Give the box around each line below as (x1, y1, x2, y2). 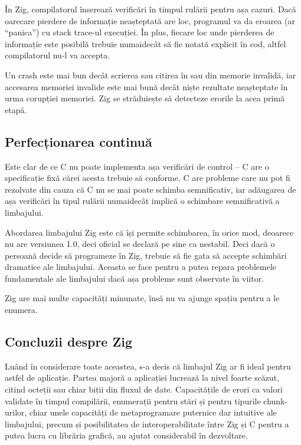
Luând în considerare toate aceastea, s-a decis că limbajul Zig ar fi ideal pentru (5, 360, 291, 372)
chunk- (263, 394, 288, 407)
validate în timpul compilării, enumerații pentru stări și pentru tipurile (5, 394, 261, 407)
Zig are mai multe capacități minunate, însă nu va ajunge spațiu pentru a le (5, 292, 280, 304)
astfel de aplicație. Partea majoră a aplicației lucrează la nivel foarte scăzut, (5, 371, 280, 384)
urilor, (5, 406, 27, 418)
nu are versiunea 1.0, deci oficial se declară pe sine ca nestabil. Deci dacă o (5, 238, 275, 250)
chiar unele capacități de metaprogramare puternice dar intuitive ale (30, 406, 277, 418)
